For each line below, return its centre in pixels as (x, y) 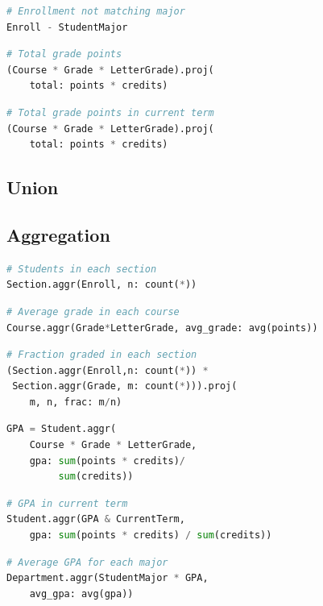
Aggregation (58, 234)
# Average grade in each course (93, 311)
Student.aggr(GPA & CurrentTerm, (96, 519)
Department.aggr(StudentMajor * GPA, (108, 578)
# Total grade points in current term (110, 112)
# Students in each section (82, 269)
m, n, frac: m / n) (76, 402)
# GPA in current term (67, 503)
